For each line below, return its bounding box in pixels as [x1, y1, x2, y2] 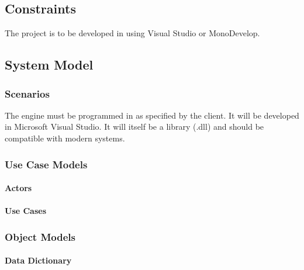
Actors [5, 182, 32, 194]
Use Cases [5, 205, 47, 217]
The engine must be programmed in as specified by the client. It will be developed [5, 109, 299, 121]
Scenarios [5, 86, 50, 101]
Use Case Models [5, 157, 88, 171]
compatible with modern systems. [5, 131, 125, 144]
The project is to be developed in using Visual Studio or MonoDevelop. [5, 27, 260, 39]
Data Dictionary [5, 254, 72, 266]
